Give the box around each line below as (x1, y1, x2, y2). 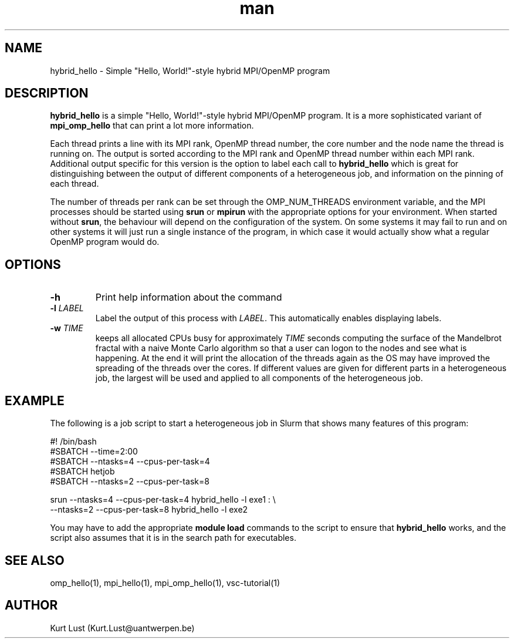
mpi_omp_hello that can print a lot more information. (50, 120, 254, 131)
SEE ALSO (5, 553, 65, 568)
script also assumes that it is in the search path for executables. (50, 533, 296, 543)
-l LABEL (50, 303, 84, 314)
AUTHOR (5, 598, 58, 613)
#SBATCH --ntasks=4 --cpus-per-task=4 (50, 456, 210, 467)
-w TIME (50, 323, 83, 334)
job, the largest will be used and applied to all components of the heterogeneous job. (95, 373, 423, 383)
